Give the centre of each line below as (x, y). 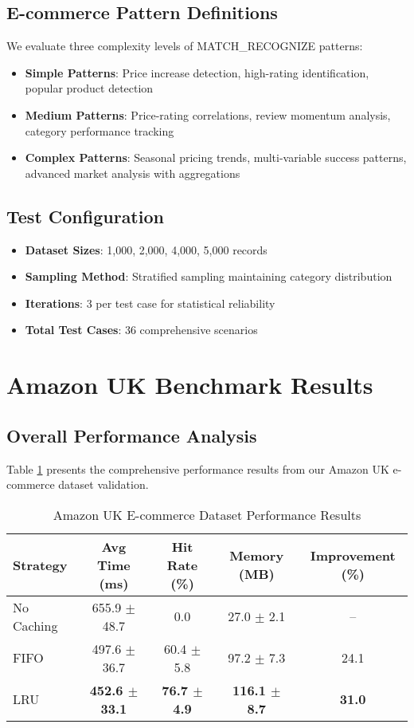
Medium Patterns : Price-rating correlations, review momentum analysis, (208, 114)
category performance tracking (100, 130)
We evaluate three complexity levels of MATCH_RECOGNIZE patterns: (185, 46)
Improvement (353, 556)
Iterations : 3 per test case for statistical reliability (150, 303)
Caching (35, 625)
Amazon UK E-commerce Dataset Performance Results (207, 514)
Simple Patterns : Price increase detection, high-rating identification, (197, 72)
